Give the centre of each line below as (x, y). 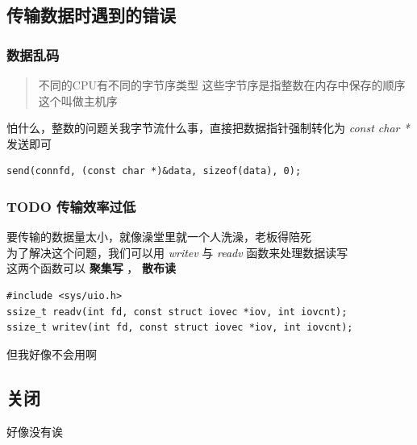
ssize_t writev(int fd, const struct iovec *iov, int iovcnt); (180, 328)
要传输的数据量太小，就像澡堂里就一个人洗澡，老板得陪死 (159, 237)
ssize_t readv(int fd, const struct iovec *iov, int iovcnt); (177, 312)
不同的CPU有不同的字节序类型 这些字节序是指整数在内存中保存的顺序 (222, 85)
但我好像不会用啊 (52, 354)
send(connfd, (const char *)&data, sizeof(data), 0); (154, 171)
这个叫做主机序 (78, 100)
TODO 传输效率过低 (71, 206)
